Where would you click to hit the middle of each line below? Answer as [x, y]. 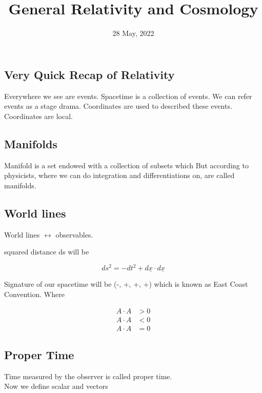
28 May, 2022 [133, 33]
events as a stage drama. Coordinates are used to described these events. [118, 106]
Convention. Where [34, 294]
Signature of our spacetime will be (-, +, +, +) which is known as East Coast [126, 284]
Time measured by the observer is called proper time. [88, 376]
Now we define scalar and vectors [56, 386]
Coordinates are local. [38, 116]
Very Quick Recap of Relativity [89, 74]
